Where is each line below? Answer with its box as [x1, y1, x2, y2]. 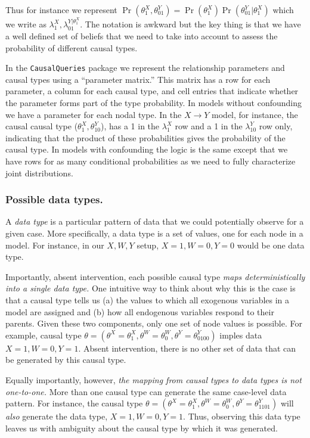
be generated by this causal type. [5, 353, 126, 366]
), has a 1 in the [100, 120, 160, 132]
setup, [137, 238, 159, 251]
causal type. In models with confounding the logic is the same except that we [5, 143, 288, 156]
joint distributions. [5, 166, 73, 179]
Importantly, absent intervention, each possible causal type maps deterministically [5, 270, 305, 282]
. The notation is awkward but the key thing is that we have [80, 18, 301, 30]
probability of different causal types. [5, 41, 138, 54]
